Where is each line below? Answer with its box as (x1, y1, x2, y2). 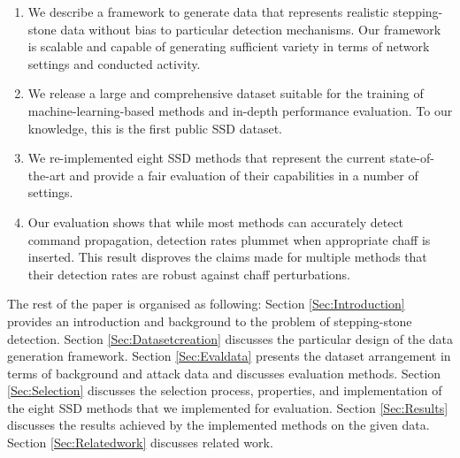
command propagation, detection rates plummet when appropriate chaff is (27, 230, 431, 248)
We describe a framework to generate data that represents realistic (27, 3, 389, 20)
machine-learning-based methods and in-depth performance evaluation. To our (27, 101, 453, 119)
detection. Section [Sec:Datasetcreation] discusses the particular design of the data (7, 329, 454, 347)
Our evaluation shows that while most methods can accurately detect (27, 212, 404, 231)
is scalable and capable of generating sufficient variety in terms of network (27, 37, 430, 56)
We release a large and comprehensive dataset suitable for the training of (27, 84, 424, 103)
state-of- (389, 149, 434, 167)
